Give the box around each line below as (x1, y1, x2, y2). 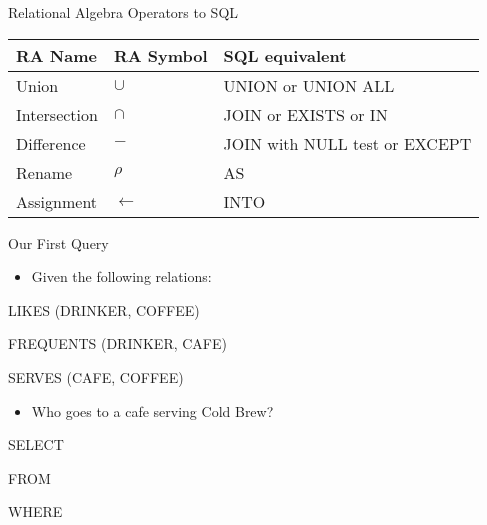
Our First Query (8, 232, 109, 253)
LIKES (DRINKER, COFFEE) (8, 299, 200, 320)
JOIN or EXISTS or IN (223, 102, 388, 126)
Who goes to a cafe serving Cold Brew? (31, 400, 274, 421)
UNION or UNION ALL (223, 73, 395, 97)
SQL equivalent (223, 43, 347, 67)
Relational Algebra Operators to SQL (8, 2, 239, 22)
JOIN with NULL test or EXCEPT (223, 131, 472, 155)
